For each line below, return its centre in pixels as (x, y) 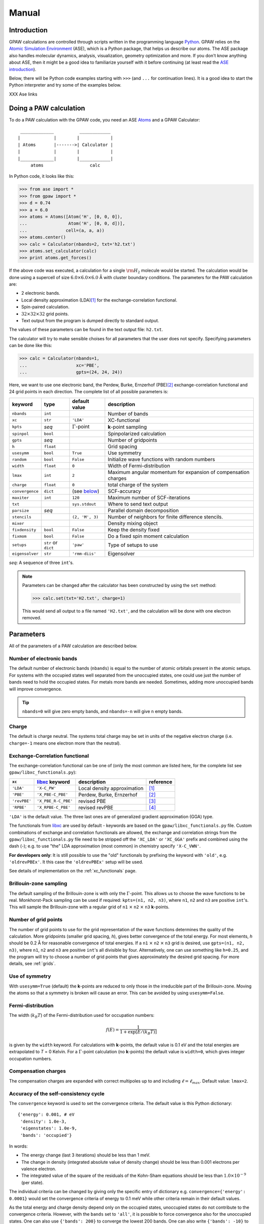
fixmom (19, 536)
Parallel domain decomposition (143, 511)
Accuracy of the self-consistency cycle (57, 1093)
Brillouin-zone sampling (38, 884)
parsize (21, 510)
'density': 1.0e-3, (44, 1121)
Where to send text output (138, 504)
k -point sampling (127, 427)
